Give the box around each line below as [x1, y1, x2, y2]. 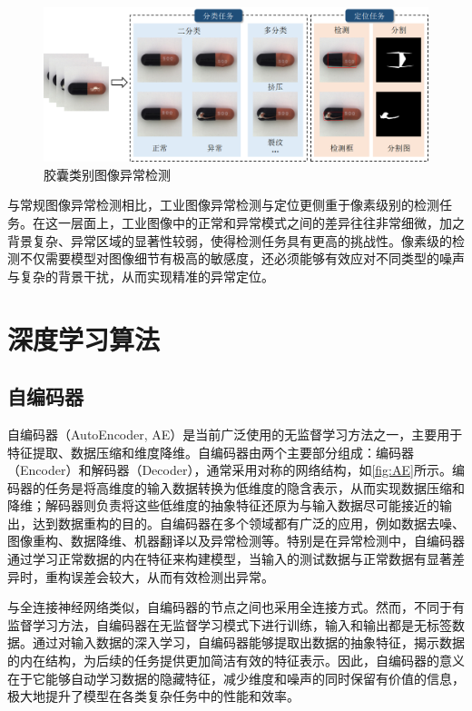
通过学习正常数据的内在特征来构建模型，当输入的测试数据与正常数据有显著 [7, 549, 452, 568]
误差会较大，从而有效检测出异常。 [70, 567, 274, 586]
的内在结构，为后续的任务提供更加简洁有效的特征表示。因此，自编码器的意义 [7, 651, 465, 670]
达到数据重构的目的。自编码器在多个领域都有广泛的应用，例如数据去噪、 [32, 513, 465, 532]
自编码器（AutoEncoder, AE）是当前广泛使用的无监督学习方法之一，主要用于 [7, 424, 463, 443]
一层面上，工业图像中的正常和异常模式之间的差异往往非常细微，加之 [57, 212, 465, 232]
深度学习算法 [7, 320, 161, 357]
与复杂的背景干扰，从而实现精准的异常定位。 [7, 266, 274, 285]
